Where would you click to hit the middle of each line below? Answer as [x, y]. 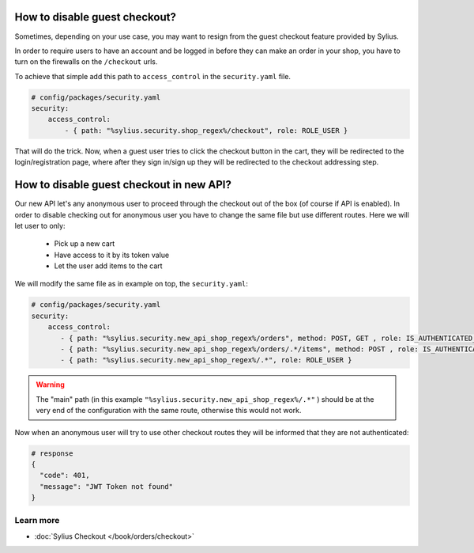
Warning [50, 384]
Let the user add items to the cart [108, 266]
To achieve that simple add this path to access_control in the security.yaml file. [153, 76]
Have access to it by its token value [112, 255]
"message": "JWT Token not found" [107, 486]
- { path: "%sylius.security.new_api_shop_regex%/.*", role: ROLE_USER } [206, 360]
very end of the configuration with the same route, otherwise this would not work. [169, 411]
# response [52, 453]
